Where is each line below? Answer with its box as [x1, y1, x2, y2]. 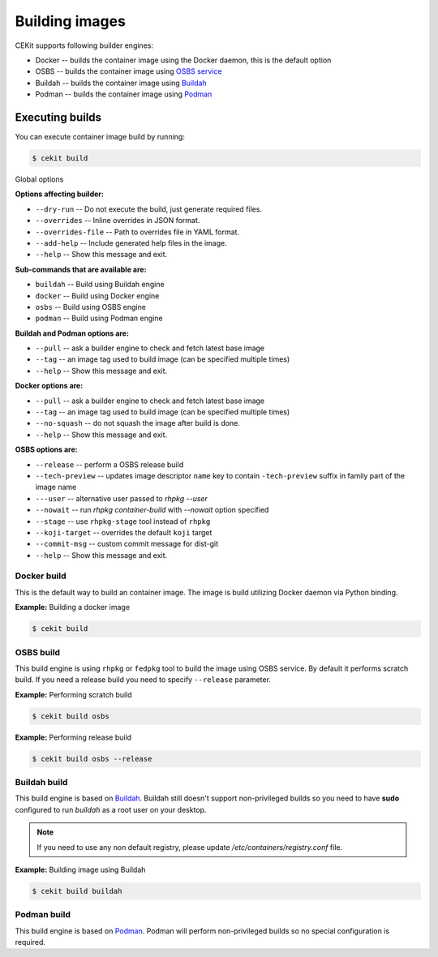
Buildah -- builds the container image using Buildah [35, 78, 207, 88]
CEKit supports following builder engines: [15, 41, 154, 50]
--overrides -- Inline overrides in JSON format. [35, 216, 200, 225]
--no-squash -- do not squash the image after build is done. [35, 418, 241, 428]
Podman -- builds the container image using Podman [35, 89, 213, 99]
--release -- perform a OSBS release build [35, 459, 184, 470]
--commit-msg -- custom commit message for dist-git [35, 539, 219, 549]
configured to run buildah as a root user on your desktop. [15, 805, 207, 814]
